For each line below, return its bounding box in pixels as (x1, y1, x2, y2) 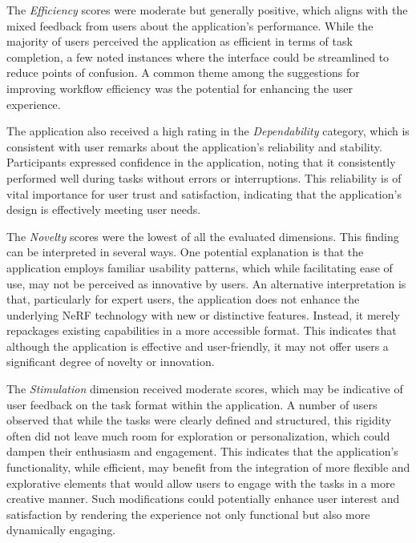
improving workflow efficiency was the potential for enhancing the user (6, 79, 353, 96)
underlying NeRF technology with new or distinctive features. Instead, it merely (6, 306, 400, 323)
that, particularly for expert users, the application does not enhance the (6, 291, 360, 308)
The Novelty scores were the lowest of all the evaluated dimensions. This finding (6, 227, 399, 244)
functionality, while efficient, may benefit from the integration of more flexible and (6, 459, 410, 476)
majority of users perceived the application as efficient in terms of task (6, 33, 353, 50)
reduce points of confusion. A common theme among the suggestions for (6, 64, 360, 81)
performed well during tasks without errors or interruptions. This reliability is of (6, 169, 402, 186)
